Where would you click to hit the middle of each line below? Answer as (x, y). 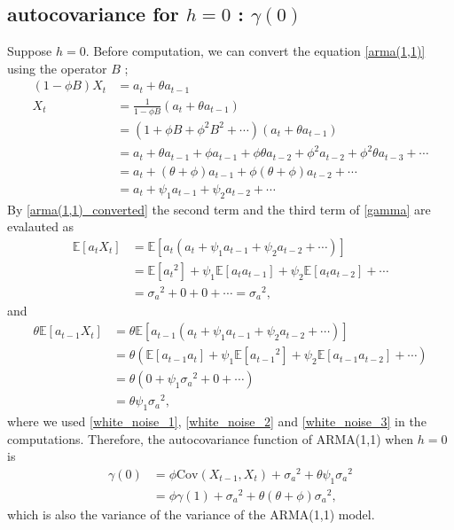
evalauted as (41, 226)
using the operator (57, 68)
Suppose (30, 51)
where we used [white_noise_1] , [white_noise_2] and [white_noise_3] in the (217, 421)
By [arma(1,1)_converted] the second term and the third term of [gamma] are (219, 209)
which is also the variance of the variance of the (137, 514)
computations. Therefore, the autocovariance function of (160, 438)
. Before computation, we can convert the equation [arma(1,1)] (255, 51)
